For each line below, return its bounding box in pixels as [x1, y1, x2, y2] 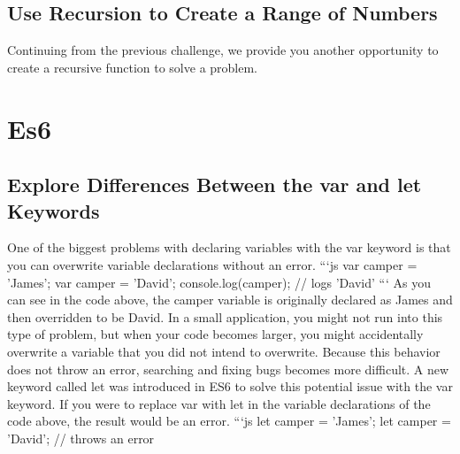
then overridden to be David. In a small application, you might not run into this [7, 307, 443, 326]
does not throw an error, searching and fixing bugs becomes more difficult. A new [7, 359, 449, 378]
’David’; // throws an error [7, 428, 155, 447]
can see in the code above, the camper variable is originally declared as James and [7, 290, 453, 309]
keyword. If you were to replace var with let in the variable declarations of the [7, 394, 431, 412]
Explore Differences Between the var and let [7, 171, 422, 198]
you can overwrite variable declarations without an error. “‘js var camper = [7, 255, 418, 273]
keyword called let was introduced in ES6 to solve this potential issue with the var [7, 377, 453, 396]
